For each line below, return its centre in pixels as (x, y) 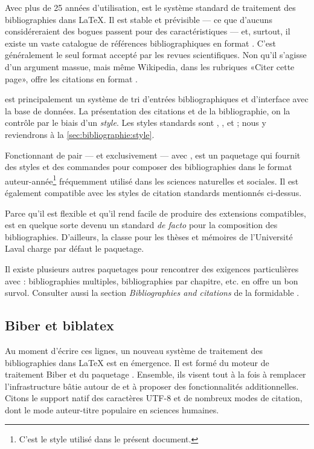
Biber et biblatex (59, 325)
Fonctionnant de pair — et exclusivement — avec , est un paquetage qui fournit (153, 155)
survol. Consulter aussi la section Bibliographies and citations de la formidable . (152, 293)
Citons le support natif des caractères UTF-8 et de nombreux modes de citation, (154, 398)
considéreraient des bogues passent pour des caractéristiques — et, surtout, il (148, 31)
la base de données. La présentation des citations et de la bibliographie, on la (148, 110)
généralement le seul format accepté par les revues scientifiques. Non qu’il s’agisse (156, 55)
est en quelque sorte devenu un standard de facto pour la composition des (141, 225)
